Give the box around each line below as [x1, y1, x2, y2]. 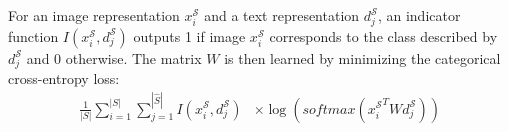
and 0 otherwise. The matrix [26, 47, 202, 68]
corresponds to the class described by [269, 25, 498, 46]
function [8, 25, 59, 46]
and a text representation [204, 5, 360, 25]
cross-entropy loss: [8, 68, 120, 89]
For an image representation [8, 5, 180, 25]
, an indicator [377, 5, 461, 25]
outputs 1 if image [133, 25, 246, 46]
